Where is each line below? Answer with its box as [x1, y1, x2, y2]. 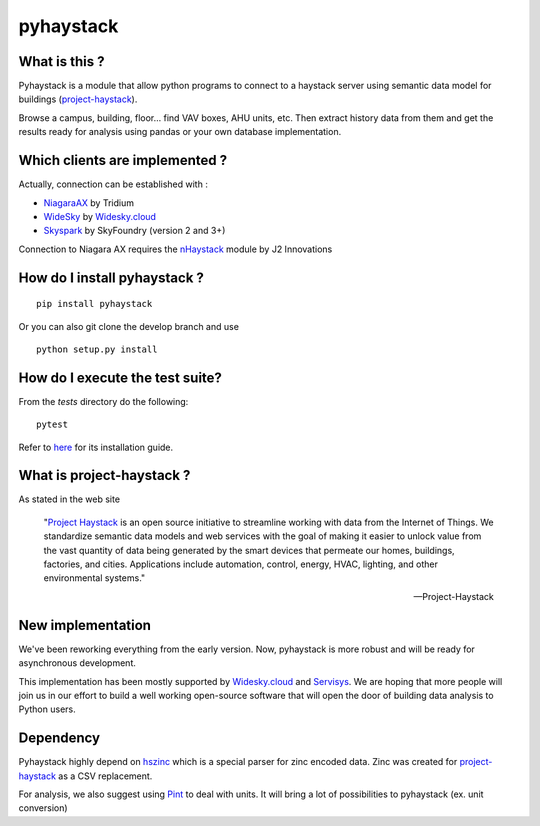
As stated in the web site [18, 493, 120, 505]
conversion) [18, 802, 69, 814]
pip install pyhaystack [36, 298, 153, 310]
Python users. [18, 703, 76, 715]
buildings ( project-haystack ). [18, 93, 138, 105]
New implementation [18, 616, 152, 634]
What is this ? [18, 53, 105, 70]
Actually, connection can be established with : [18, 178, 209, 190]
